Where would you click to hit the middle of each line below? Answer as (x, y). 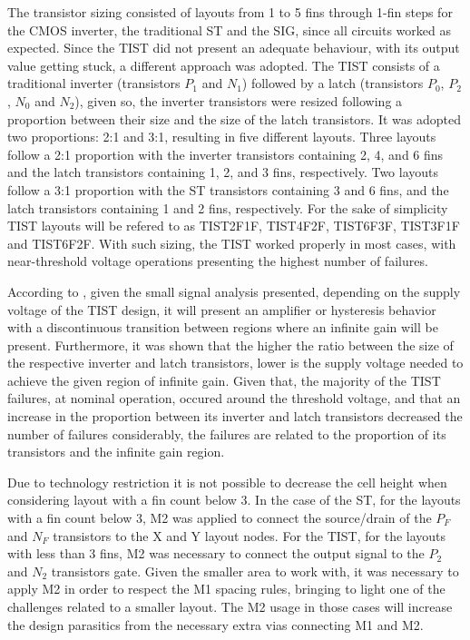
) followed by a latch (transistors (333, 83)
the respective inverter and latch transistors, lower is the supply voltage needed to (235, 363)
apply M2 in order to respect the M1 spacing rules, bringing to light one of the (226, 589)
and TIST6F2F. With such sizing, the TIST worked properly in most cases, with (232, 243)
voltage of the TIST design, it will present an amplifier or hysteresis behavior (222, 309)
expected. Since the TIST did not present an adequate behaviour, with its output (234, 48)
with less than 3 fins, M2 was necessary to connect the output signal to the (216, 553)
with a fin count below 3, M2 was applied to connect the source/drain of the (220, 518)
